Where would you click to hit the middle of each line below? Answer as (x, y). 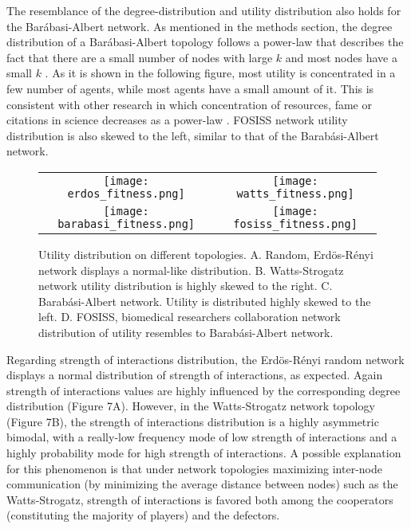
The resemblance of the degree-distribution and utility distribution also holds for (204, 10)
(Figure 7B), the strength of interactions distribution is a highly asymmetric (193, 421)
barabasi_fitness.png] (126, 223)
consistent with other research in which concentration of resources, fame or (189, 104)
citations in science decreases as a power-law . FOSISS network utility (177, 120)
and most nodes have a (341, 57)
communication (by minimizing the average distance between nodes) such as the (202, 484)
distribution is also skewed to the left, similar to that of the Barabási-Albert (193, 135)
